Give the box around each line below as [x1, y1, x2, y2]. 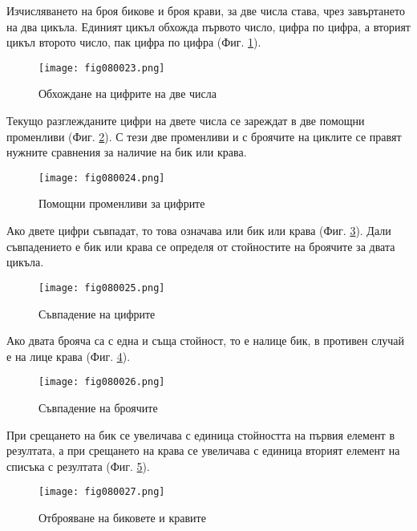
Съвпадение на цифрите [38, 305, 156, 322]
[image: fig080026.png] [38, 376, 165, 388]
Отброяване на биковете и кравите [38, 509, 206, 525]
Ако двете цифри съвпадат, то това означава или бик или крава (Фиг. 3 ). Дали [6, 222, 391, 239]
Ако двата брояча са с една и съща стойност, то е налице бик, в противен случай [6, 332, 405, 349]
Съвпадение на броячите [38, 399, 158, 415]
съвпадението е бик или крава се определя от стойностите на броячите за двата [6, 237, 395, 254]
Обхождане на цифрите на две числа [38, 85, 217, 102]
